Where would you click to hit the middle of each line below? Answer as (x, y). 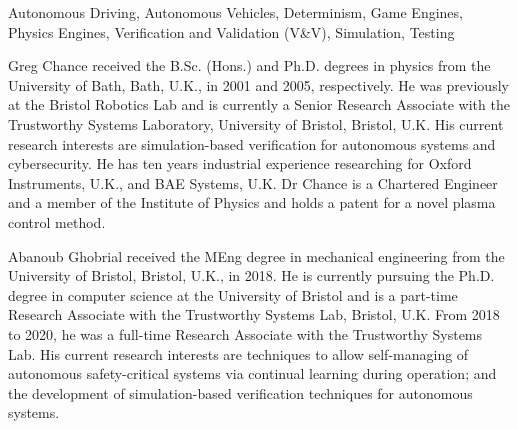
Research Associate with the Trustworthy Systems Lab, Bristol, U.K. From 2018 (254, 314)
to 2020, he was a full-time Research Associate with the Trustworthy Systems (245, 333)
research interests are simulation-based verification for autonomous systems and (252, 143)
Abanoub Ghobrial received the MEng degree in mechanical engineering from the (256, 255)
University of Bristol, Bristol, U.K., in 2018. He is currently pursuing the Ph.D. (251, 275)
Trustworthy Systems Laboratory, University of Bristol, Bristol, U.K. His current (256, 123)
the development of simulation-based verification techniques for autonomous (240, 392)
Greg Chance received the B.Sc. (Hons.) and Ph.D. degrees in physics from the (249, 65)
